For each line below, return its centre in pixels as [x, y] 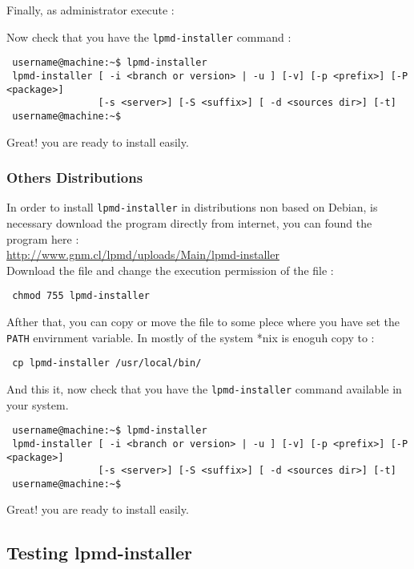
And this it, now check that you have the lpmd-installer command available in [204, 388]
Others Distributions [75, 178]
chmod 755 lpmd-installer [81, 296]
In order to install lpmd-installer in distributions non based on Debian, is [192, 207]
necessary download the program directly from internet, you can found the [189, 223]
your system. [38, 404]
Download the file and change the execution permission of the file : [170, 270]
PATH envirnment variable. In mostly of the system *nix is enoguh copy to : [191, 337]
